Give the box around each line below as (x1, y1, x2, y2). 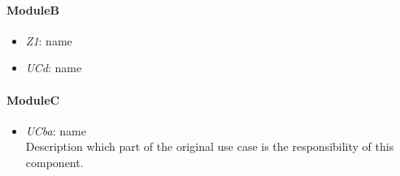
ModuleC (7, 91, 60, 108)
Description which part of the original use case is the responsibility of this (25, 138, 394, 155)
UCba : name (25, 122, 86, 139)
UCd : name (25, 59, 82, 76)
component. (25, 153, 84, 170)
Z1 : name (25, 32, 72, 49)
